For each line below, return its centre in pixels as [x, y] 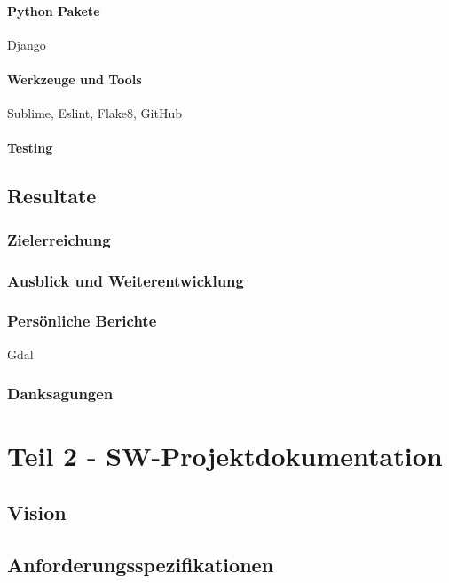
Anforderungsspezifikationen [141, 564]
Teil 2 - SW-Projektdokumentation [225, 456]
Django [27, 44]
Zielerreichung [59, 239]
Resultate [52, 196]
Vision [37, 512]
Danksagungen [60, 394]
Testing [30, 148]
